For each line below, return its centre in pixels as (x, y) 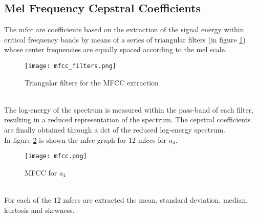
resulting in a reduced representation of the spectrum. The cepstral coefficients (127, 120)
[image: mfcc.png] (56, 156)
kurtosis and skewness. (39, 210)
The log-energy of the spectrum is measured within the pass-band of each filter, (129, 109)
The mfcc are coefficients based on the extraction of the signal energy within (124, 29)
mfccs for (152, 139)
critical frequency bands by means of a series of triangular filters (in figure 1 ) (125, 39)
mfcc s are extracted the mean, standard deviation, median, (156, 200)
